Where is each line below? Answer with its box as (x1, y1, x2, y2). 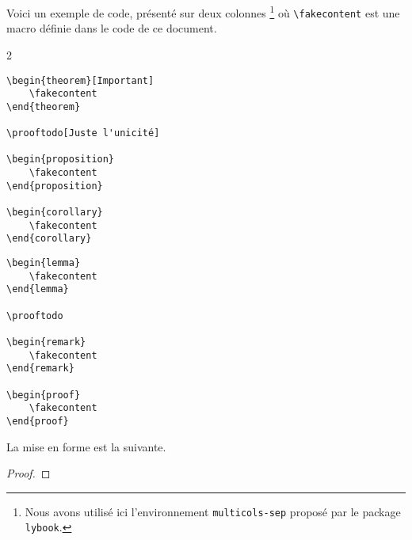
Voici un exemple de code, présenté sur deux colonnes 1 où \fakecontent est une (6, 2, 400, 21)
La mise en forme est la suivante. (6, 438, 166, 454)
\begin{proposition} (6, 154, 115, 165)
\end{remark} (6, 363, 74, 375)
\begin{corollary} (6, 207, 103, 219)
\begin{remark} (6, 336, 86, 348)
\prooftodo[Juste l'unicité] (6, 127, 160, 139)
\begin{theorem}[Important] (6, 74, 154, 86)
